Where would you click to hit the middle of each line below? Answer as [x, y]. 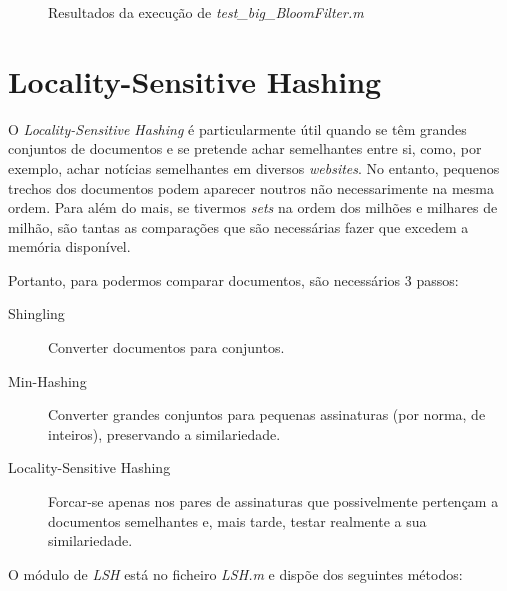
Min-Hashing [47, 380]
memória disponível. [69, 246]
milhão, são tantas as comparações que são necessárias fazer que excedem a [238, 226]
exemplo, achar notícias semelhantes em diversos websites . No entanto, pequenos [254, 167]
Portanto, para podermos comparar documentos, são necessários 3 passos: [233, 279]
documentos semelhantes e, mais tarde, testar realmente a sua [237, 520]
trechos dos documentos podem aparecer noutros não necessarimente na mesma [251, 187]
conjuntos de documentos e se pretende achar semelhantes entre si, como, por [245, 148]
